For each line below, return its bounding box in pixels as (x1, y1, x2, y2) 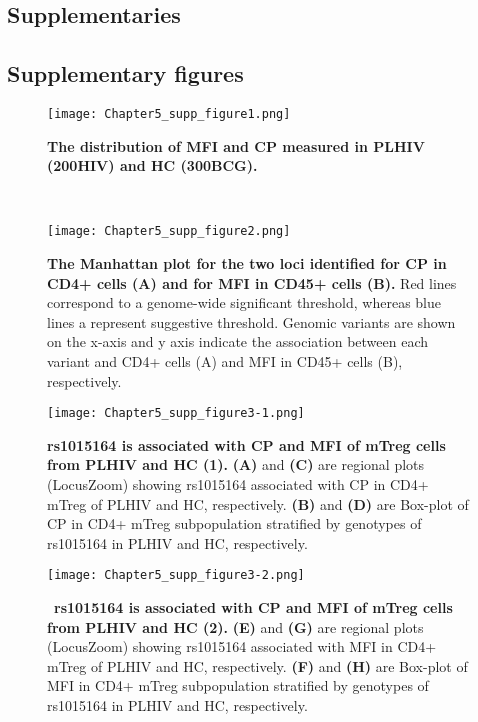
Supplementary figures (7, 58, 244, 89)
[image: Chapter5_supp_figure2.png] (47, 224, 291, 239)
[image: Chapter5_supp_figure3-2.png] (47, 568, 305, 583)
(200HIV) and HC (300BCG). (47, 155, 258, 176)
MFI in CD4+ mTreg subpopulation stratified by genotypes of (47, 675, 429, 696)
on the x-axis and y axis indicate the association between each (47, 331, 428, 352)
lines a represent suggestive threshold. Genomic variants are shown (47, 311, 456, 332)
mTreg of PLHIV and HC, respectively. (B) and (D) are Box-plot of (47, 493, 469, 514)
